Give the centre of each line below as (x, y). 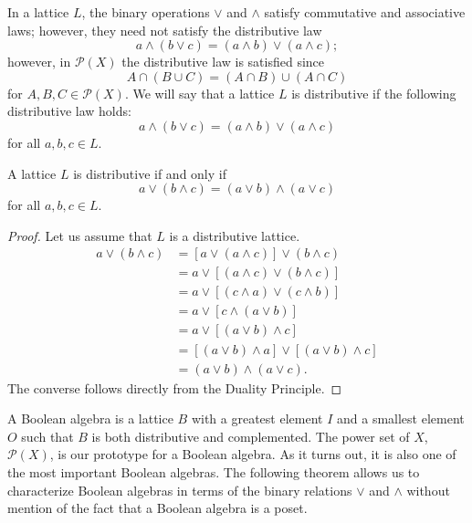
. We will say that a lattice (199, 93)
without (428, 490)
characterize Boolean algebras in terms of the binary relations (180, 490)
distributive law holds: (69, 111)
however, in (39, 62)
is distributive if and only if (150, 173)
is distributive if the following (374, 93)
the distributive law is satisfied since (223, 62)
